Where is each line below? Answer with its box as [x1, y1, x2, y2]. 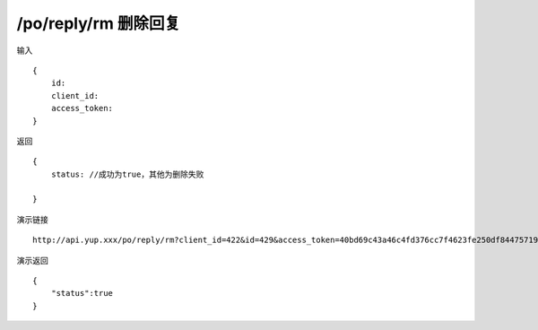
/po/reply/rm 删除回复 [16, 13, 181, 33]
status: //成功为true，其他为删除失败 [50, 169, 204, 179]
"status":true [50, 288, 114, 299]
